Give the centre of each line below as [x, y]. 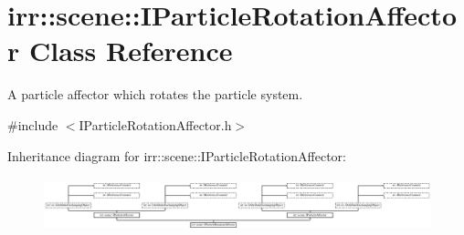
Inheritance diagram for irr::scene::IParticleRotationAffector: [177, 155]
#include [33, 124]
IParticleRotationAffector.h [155, 124]
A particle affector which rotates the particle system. [155, 94]
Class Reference [131, 51]
